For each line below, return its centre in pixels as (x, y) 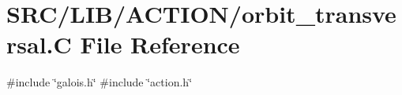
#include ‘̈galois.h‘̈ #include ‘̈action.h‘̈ (100, 82)
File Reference (160, 44)
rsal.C (39, 44)
